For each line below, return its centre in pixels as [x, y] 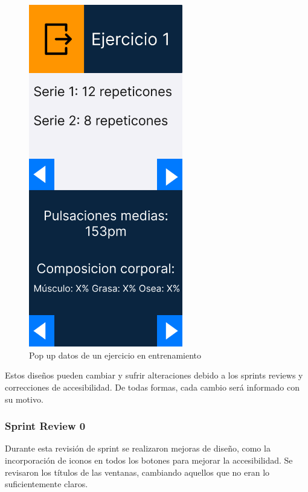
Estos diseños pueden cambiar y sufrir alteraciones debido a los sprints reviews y [154, 375]
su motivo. [24, 399]
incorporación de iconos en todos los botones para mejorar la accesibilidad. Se [149, 460]
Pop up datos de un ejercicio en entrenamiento [115, 355]
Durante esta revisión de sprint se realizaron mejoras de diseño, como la [138, 448]
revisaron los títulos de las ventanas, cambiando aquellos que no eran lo [137, 472]
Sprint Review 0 [45, 426]
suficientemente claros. [47, 484]
